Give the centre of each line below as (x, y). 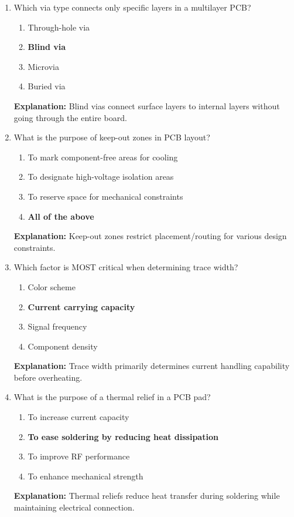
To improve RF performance (79, 456)
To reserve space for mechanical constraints (105, 196)
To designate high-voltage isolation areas (101, 177)
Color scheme (52, 286)
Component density (63, 346)
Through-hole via (59, 27)
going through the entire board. (70, 117)
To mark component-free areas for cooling (103, 157)
